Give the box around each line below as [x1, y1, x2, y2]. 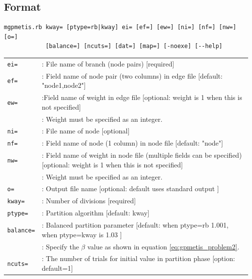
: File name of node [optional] [42, 126, 130, 136]
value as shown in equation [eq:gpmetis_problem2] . [87, 241, 239, 251]
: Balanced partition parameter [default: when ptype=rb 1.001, [42, 220, 229, 230]
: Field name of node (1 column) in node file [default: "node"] [42, 138, 223, 148]
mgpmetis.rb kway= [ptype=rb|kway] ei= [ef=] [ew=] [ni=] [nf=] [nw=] [4, 24, 236, 31]
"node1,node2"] [42, 80, 86, 90]
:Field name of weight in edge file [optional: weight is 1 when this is [42, 92, 242, 102]
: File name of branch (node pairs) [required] [42, 58, 174, 68]
